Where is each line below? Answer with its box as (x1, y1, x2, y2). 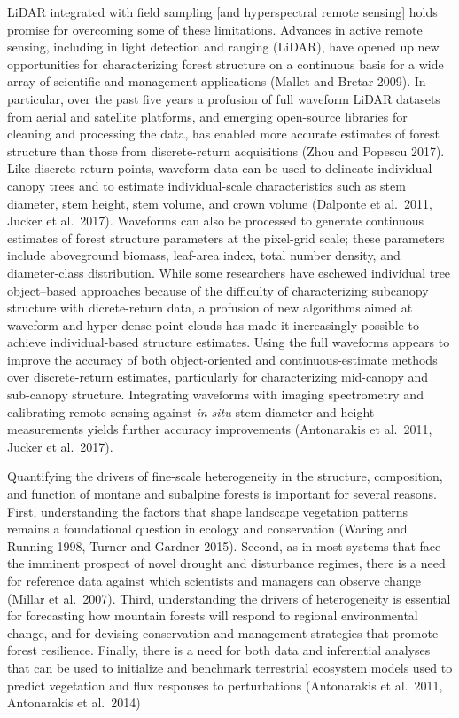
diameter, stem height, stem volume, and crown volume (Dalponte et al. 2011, (7, 193, 432, 212)
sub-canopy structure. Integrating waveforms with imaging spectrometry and (7, 385, 424, 404)
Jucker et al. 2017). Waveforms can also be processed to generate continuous (7, 211, 424, 230)
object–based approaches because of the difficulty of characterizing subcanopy (7, 280, 429, 299)
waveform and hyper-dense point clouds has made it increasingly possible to (7, 315, 419, 334)
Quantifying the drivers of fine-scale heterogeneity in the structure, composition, (7, 467, 443, 485)
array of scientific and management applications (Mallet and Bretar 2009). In (7, 72, 426, 91)
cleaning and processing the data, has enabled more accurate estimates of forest (7, 124, 440, 143)
